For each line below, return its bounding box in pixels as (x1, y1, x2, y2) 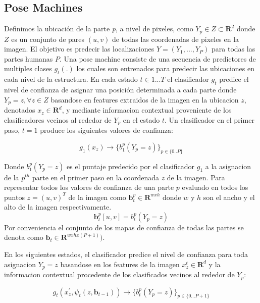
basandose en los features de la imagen (60, 259, 180, 269)
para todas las (212, 43, 255, 54)
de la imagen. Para (167, 172, 225, 182)
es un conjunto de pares (11, 33, 85, 44)
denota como (4, 232, 43, 242)
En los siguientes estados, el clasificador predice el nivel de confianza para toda (4, 249, 248, 260)
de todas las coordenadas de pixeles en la (112, 33, 239, 44)
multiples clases (4, 63, 52, 74)
